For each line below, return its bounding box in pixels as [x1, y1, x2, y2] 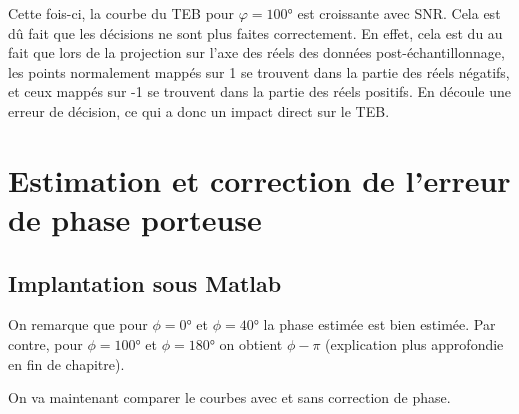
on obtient [219, 333, 283, 354]
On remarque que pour [8, 314, 148, 335]
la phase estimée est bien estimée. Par [263, 314, 496, 335]
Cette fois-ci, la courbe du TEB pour [8, 3, 235, 23]
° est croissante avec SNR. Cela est [287, 3, 501, 23]
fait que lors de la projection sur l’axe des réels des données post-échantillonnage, [8, 42, 505, 63]
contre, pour [8, 333, 83, 354]
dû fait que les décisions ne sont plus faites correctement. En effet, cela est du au [8, 22, 503, 43]
